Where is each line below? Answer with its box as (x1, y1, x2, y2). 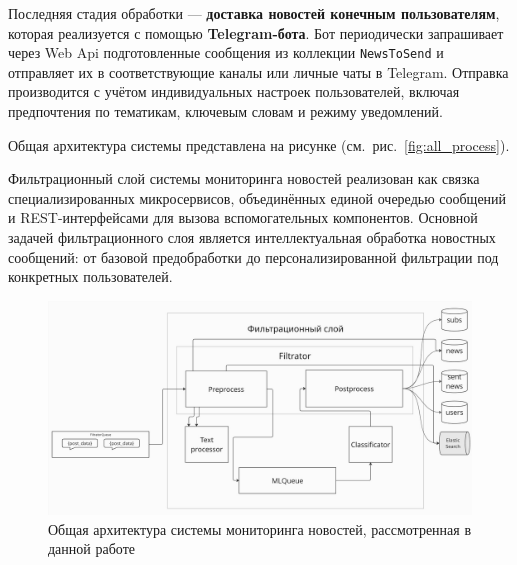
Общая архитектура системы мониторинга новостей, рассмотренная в (48, 518, 472, 539)
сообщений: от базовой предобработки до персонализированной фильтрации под (8, 246, 499, 267)
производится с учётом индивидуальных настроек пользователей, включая (8, 81, 460, 102)
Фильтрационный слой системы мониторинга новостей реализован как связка (8, 168, 480, 189)
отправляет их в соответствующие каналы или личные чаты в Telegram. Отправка (8, 61, 509, 82)
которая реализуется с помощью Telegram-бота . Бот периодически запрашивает (8, 22, 504, 43)
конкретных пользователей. (8, 266, 173, 287)
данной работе (48, 538, 135, 559)
